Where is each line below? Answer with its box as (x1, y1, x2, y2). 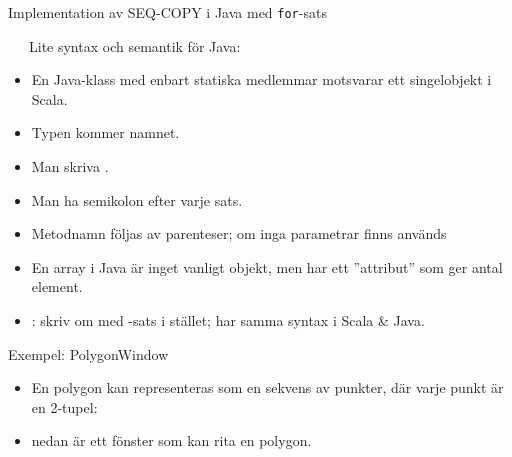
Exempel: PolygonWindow (8, 343, 169, 364)
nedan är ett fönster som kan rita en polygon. (31, 430, 312, 451)
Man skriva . (31, 156, 109, 177)
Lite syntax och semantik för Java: (28, 35, 241, 56)
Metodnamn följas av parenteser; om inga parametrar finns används (31, 223, 447, 244)
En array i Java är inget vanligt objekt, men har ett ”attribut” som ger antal (31, 256, 503, 277)
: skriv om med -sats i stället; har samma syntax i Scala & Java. (31, 310, 425, 330)
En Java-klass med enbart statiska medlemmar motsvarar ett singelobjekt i (31, 69, 492, 90)
